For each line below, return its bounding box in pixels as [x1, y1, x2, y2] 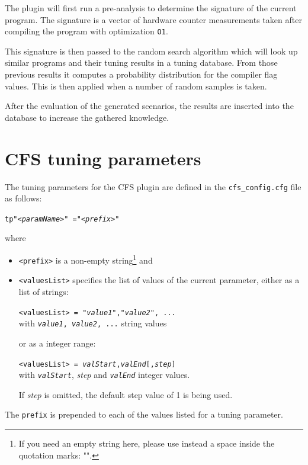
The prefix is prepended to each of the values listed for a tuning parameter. [5, 408, 283, 421]
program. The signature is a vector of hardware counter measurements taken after [5, 13, 302, 25]
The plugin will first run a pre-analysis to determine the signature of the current [5, 2, 297, 14]
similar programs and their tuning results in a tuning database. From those [5, 56, 278, 69]
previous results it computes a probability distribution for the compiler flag [5, 68, 278, 81]
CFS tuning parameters [5, 146, 201, 170]
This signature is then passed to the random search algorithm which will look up [5, 44, 298, 57]
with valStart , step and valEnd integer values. [18, 368, 190, 381]
